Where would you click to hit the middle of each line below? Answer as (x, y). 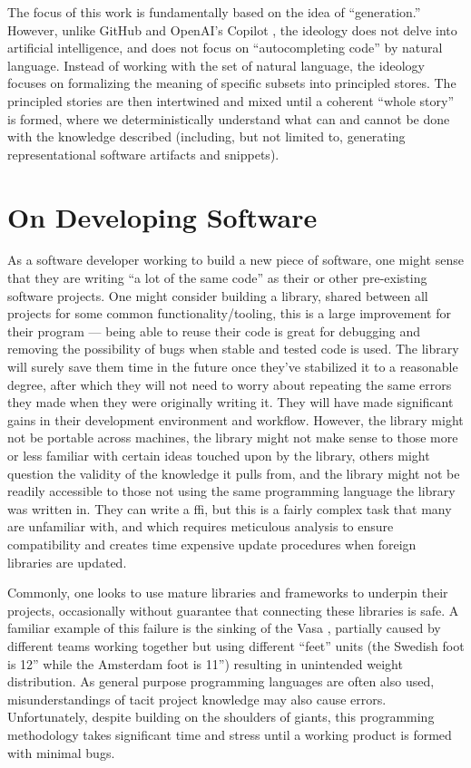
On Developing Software (162, 216)
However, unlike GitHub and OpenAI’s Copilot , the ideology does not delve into (232, 29)
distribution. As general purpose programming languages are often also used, (221, 681)
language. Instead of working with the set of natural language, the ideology (216, 65)
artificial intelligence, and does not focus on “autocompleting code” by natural (225, 48)
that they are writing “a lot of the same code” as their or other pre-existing (217, 278)
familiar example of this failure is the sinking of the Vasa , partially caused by (224, 628)
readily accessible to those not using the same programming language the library (231, 491)
